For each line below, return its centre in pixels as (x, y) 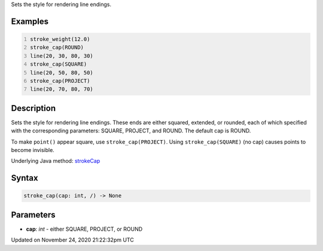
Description (33, 108)
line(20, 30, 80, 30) (62, 56)
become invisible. (33, 150)
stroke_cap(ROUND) (57, 47)
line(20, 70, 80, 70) (62, 89)
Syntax (25, 178)
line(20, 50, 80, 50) (62, 72)
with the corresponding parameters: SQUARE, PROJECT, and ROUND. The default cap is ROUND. (131, 131)
